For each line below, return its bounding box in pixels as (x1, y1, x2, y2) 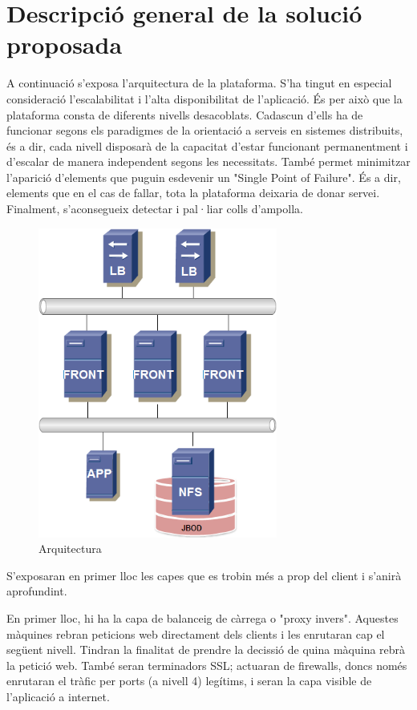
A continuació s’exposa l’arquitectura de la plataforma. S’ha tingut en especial (6, 75, 392, 91)
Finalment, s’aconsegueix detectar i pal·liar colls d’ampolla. (6, 200, 303, 217)
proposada (6, 28, 123, 61)
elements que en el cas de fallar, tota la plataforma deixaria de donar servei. (6, 184, 380, 201)
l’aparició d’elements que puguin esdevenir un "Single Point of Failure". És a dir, (6, 168, 401, 185)
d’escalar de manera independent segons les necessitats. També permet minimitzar (6, 153, 411, 170)
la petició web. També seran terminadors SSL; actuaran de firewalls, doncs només (6, 656, 407, 673)
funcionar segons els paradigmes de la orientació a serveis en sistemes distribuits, (6, 122, 403, 139)
